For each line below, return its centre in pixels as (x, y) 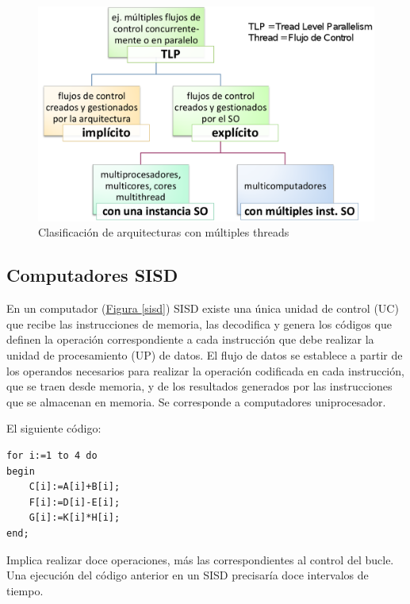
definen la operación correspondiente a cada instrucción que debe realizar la (190, 339)
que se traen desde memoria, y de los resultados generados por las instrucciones (199, 386)
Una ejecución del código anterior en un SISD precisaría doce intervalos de (188, 575)
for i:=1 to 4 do (52, 455)
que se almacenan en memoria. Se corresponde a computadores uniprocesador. (196, 401)
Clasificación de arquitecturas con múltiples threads (164, 232)
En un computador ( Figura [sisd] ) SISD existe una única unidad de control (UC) (203, 308)
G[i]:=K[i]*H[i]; (75, 518)
